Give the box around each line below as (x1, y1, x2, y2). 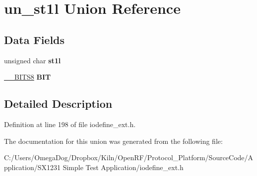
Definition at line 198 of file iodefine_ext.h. (4, 119, 136, 129)
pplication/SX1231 (4, 162, 61, 172)
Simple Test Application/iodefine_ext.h (63, 162, 184, 172)
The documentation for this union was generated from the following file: (4, 135, 223, 146)
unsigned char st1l (4, 55, 61, 65)
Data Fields (4, 32, 65, 47)
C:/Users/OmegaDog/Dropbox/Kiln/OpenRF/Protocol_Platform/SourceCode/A (4, 152, 254, 163)
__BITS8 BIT (4, 72, 51, 82)
